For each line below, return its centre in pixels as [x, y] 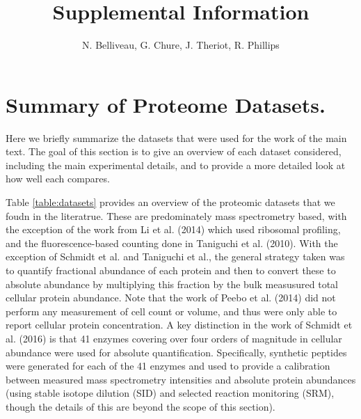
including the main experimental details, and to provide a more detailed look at [176, 165]
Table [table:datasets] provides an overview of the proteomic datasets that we [170, 202]
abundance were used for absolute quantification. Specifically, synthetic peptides [176, 352]
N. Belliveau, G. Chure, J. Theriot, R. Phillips [181, 45]
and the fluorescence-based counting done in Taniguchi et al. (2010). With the [172, 243]
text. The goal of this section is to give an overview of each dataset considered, [174, 151]
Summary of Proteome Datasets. [166, 104]
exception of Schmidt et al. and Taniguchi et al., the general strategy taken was [175, 256]
